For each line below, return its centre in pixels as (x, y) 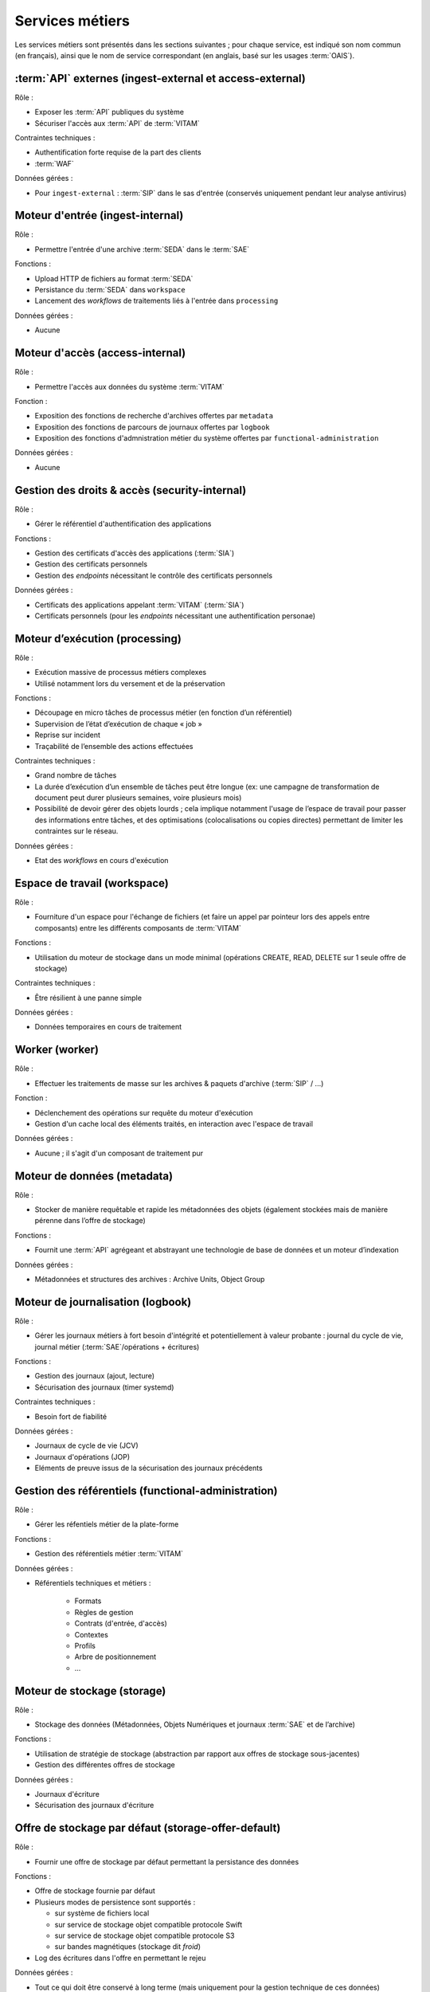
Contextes (92, 1634)
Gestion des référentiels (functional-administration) (146, 1490)
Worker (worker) (57, 1050)
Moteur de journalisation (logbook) (103, 1302)
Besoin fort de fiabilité (71, 1416)
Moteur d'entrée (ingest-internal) (99, 216)
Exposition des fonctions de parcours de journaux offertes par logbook (152, 427)
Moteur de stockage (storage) (90, 1690)
